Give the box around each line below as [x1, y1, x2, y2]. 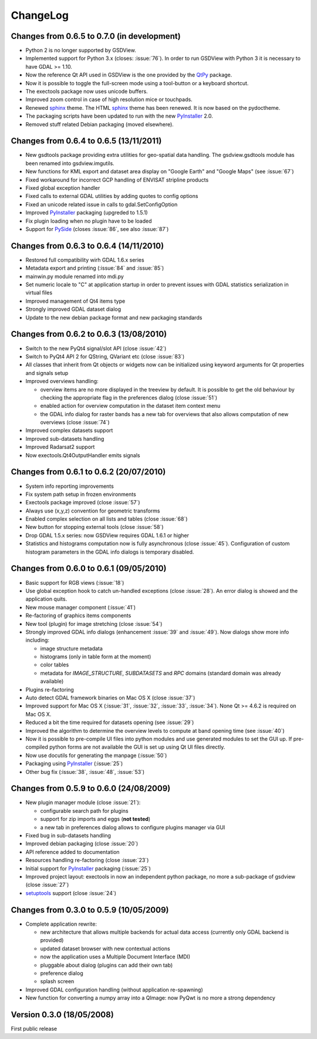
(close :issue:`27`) [25, 882, 69, 889]
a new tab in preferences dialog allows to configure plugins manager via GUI [40, 823, 225, 831]
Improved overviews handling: [25, 378, 99, 385]
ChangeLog [11, 9, 69, 22]
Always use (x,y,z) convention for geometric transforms [25, 507, 160, 514]
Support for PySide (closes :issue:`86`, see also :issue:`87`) [25, 226, 169, 232]
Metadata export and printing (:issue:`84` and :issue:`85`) [25, 264, 164, 272]
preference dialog [40, 970, 83, 977]
